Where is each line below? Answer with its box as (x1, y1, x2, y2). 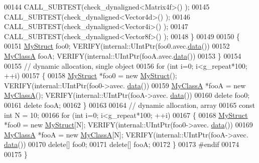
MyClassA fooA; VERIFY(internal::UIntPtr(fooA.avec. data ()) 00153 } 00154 (4, 50, 241, 61)
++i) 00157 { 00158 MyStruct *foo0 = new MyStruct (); (4, 70, 177, 81)
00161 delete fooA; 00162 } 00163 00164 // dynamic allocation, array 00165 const (4, 99, 255, 110)
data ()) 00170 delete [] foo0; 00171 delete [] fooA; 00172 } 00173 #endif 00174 (4, 139, 239, 149)
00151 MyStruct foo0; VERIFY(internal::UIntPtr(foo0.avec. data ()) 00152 (4, 41, 230, 51)
